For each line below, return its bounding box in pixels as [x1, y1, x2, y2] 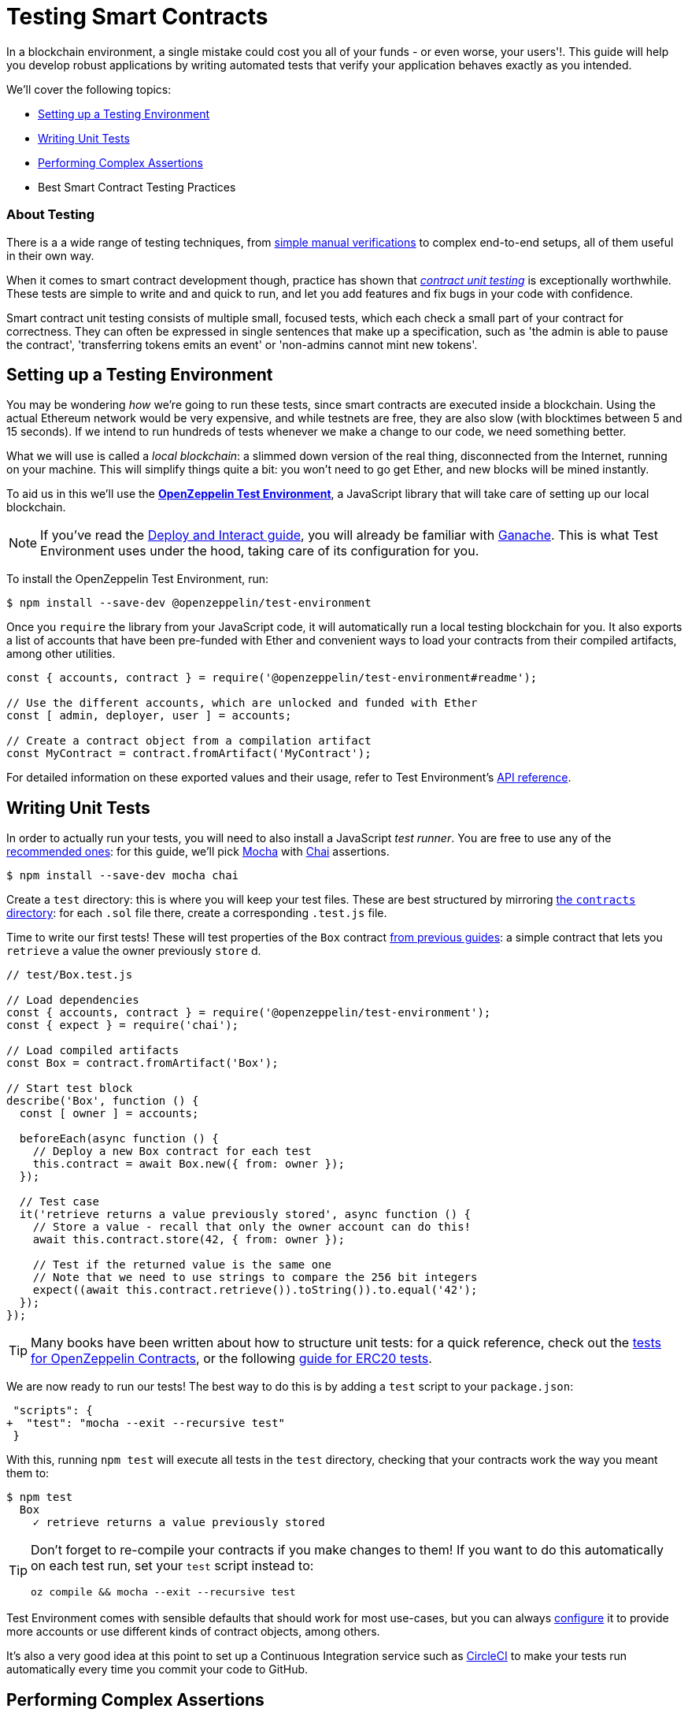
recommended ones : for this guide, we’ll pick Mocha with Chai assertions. [6, 845, 390, 859]
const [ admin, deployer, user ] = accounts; [6, 709, 292, 722]
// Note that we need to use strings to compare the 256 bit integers [32, 1271, 478, 1284]
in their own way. [6, 248, 94, 262]
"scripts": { [13, 1404, 93, 1417]
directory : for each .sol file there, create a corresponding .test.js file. [6, 906, 387, 920]
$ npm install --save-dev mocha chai [6, 869, 239, 882]
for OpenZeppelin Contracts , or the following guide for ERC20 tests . [31, 1350, 432, 1367]
